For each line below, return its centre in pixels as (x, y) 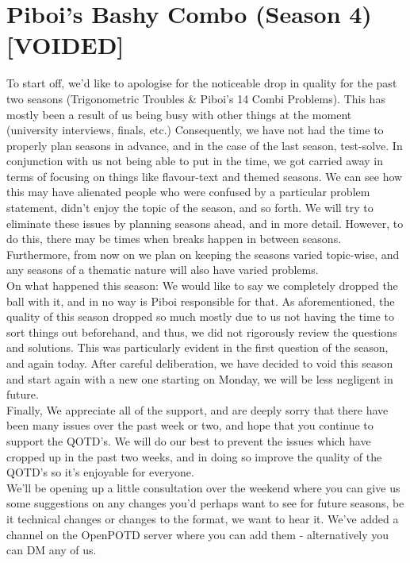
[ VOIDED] (65, 45)
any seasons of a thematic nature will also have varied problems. (163, 270)
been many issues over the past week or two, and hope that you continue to (190, 425)
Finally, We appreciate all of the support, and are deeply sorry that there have (197, 409)
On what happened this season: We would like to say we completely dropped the (202, 285)
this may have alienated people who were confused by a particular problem (188, 192)
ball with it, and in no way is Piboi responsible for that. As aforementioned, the (201, 301)
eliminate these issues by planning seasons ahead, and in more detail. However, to (205, 223)
